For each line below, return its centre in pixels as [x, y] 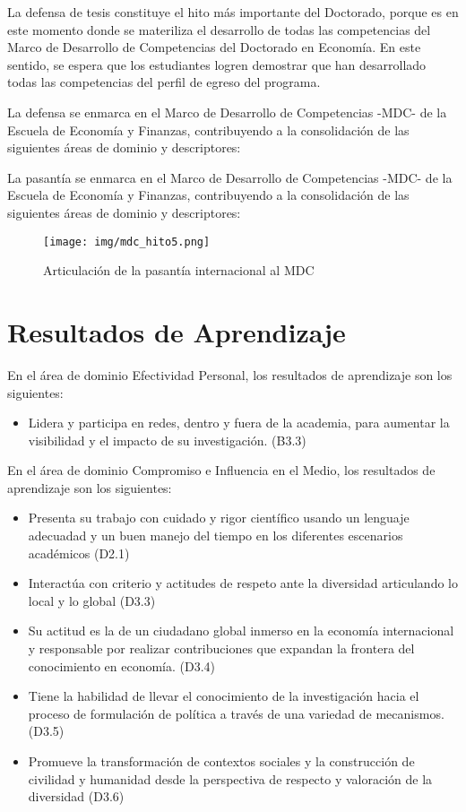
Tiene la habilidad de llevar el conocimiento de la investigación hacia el [224, 696]
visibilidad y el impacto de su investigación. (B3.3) [167, 440]
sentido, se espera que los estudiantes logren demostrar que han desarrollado [217, 64]
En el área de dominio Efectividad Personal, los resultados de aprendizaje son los [230, 374]
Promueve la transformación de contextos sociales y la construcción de [221, 761]
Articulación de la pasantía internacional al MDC [179, 270]
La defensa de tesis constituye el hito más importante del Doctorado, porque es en [233, 12]
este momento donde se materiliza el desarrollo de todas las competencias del [219, 29]
